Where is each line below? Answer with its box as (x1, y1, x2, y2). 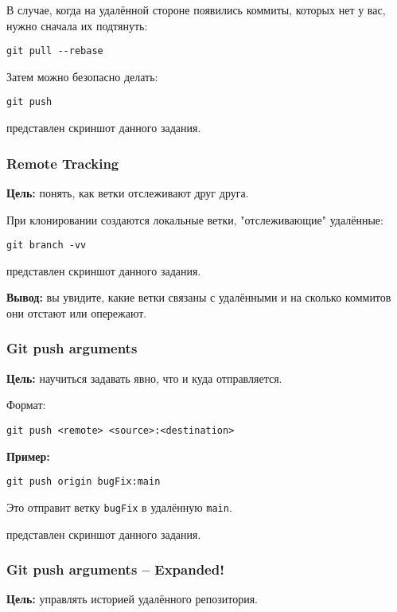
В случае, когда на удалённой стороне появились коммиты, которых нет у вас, (6, 2, 386, 18)
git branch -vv (6, 240, 87, 251)
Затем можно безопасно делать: (6, 68, 158, 84)
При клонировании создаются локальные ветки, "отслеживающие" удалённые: (6, 211, 383, 228)
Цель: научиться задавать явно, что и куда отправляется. (6, 369, 282, 386)
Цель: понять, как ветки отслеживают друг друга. (6, 184, 249, 201)
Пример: (6, 447, 50, 464)
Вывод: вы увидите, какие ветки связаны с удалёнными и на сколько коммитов (6, 289, 391, 306)
